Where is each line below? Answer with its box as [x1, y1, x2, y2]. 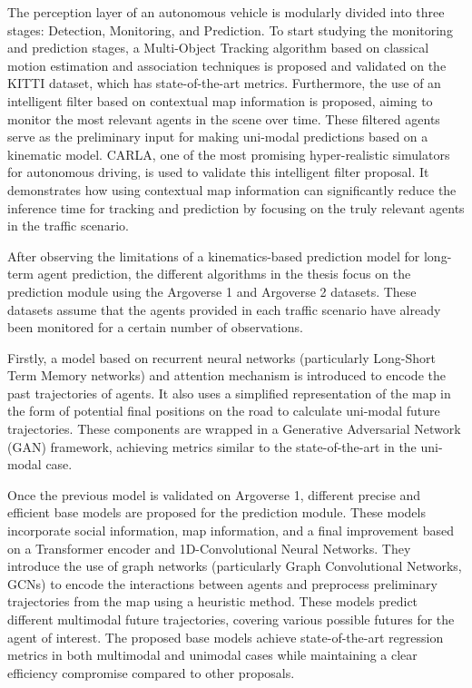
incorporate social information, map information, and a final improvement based [7, 521, 454, 540]
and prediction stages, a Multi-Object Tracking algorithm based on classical [7, 38, 429, 57]
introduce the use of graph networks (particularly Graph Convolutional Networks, [7, 556, 462, 575]
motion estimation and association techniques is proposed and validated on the [7, 55, 447, 74]
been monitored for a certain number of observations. [7, 318, 303, 337]
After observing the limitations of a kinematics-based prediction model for [7, 246, 420, 265]
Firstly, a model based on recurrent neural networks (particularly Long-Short [7, 348, 436, 367]
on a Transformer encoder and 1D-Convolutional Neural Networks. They [7, 538, 411, 557]
